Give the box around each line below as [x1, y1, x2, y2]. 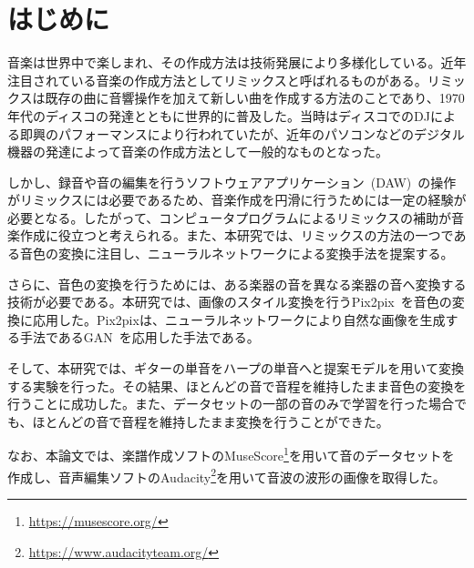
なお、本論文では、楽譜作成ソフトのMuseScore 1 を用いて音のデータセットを [7, 443, 455, 465]
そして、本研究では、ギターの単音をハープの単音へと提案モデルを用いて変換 [7, 359, 464, 378]
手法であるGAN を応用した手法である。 [19, 328, 260, 347]
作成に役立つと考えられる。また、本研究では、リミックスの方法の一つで [19, 226, 454, 245]
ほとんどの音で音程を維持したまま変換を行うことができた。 [32, 411, 389, 431]
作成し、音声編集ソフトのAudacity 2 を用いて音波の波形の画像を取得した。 [7, 464, 446, 486]
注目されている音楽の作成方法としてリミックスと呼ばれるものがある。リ [7, 70, 440, 89]
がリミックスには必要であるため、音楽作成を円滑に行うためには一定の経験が [7, 190, 467, 209]
